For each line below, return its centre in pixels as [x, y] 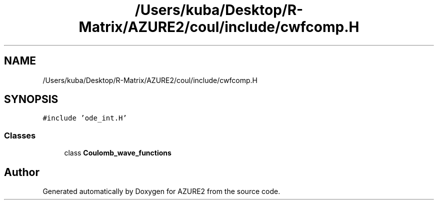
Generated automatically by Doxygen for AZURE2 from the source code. [161, 191]
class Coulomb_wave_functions [118, 153]
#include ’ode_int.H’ [85, 118]
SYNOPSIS [31, 99]
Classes [20, 135]
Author [22, 172]
